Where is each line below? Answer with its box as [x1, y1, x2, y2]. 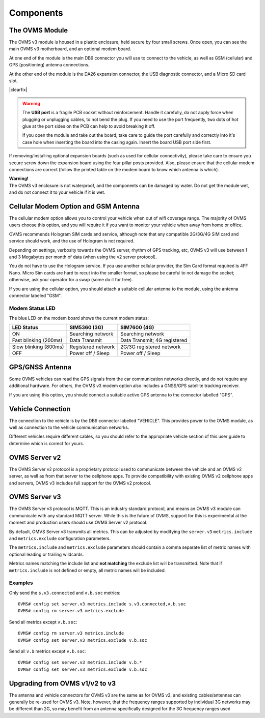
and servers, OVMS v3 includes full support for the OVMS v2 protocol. [9, 480, 152, 486]
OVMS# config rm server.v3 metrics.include [18, 630, 124, 636]
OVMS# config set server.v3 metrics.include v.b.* [18, 659, 142, 665]
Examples [9, 579, 33, 586]
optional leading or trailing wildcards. [9, 551, 84, 557]
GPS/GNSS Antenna [9, 363, 72, 371]
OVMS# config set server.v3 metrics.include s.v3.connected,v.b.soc [18, 601, 186, 607]
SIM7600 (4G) [120, 324, 154, 331]
